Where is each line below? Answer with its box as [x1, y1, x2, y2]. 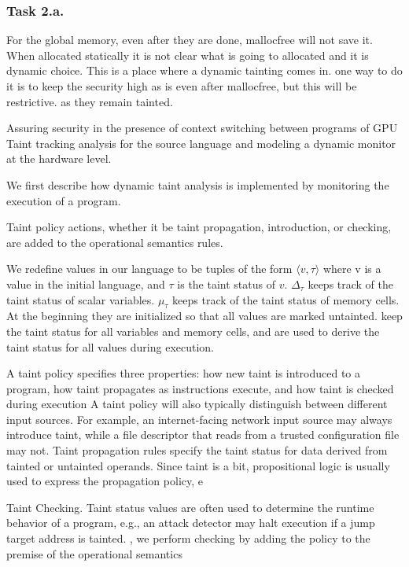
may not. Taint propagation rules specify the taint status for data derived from [6, 442, 388, 458]
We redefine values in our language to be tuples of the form [6, 260, 293, 277]
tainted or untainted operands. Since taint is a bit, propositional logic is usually [6, 457, 390, 473]
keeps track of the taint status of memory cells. [172, 291, 400, 307]
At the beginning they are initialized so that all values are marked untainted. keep [6, 307, 403, 324]
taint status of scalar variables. [6, 291, 155, 307]
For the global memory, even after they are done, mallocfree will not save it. [6, 31, 373, 48]
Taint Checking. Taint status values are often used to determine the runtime [6, 499, 374, 515]
